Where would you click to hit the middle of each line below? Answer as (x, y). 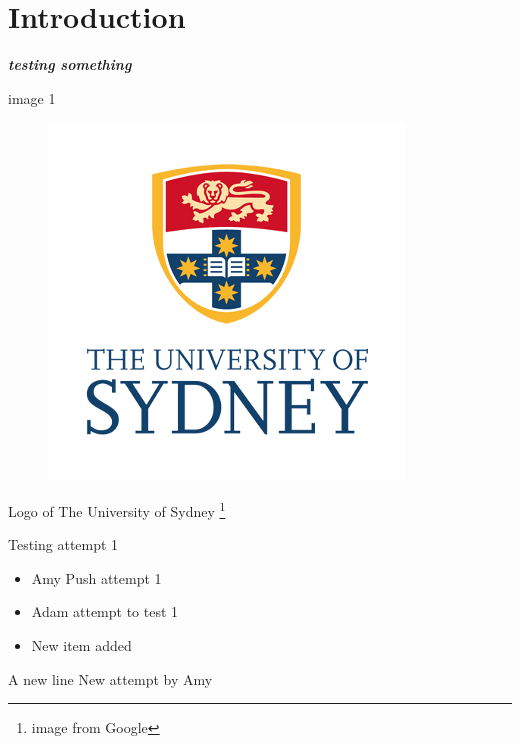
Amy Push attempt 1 (96, 577)
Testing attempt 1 (63, 544)
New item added (81, 644)
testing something (70, 64)
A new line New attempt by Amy (110, 678)
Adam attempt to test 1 (105, 611)
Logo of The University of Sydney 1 (117, 509)
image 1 (32, 97)
